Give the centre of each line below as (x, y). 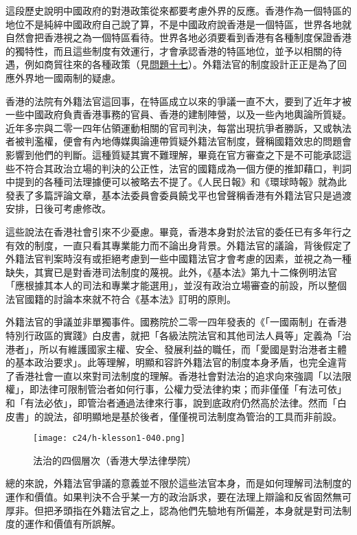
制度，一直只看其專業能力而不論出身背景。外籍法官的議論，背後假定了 (193, 245)
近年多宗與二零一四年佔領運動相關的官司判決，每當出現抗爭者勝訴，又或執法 (178, 127)
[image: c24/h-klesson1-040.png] (109, 439)
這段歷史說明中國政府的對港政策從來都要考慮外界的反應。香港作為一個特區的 (178, 10)
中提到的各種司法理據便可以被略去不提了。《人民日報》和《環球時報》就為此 (176, 182)
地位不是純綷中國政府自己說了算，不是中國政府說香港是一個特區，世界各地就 (178, 24)
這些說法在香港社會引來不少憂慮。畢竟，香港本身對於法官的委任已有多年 (169, 231)
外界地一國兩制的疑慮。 (68, 77)
